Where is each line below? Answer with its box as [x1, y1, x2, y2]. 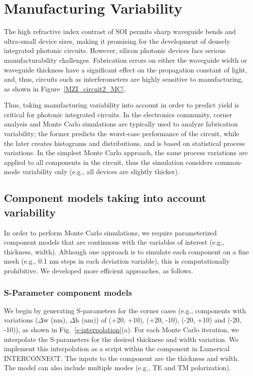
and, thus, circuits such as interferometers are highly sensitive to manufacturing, [4, 74, 243, 84]
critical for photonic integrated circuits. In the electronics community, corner [4, 109, 233, 119]
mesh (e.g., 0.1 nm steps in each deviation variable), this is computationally [4, 256, 230, 266]
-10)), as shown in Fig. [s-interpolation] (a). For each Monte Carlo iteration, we [4, 324, 239, 334]
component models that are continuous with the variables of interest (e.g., [4, 237, 225, 247]
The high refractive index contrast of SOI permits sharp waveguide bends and [4, 26, 236, 36]
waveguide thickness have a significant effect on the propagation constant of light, [4, 64, 247, 74]
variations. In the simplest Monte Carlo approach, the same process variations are [4, 147, 248, 158]
